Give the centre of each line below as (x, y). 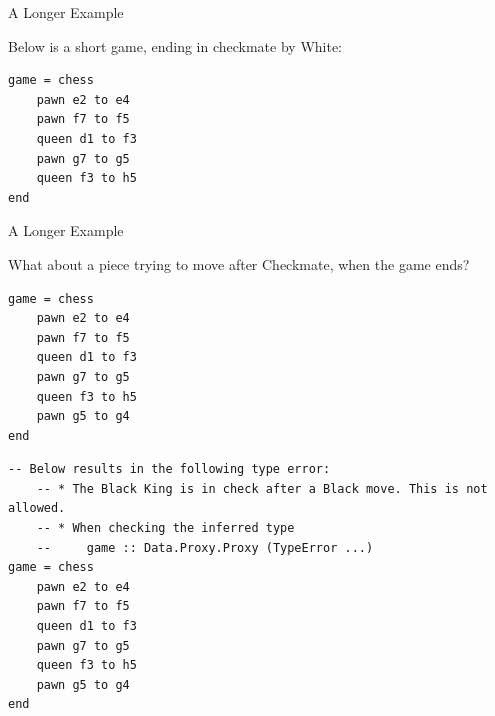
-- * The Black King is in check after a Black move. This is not (262, 488)
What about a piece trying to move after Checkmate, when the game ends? (239, 263)
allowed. (37, 508)
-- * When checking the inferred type (165, 528)
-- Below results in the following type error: (169, 469)
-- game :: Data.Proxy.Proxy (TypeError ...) (205, 547)
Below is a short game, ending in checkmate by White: (175, 45)
